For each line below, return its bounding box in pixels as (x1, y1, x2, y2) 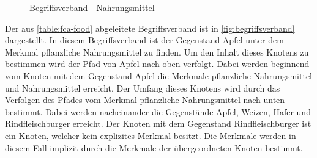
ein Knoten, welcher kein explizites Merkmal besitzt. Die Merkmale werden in (5, 129, 296, 142)
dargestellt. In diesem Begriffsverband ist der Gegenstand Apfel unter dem (5, 34, 284, 46)
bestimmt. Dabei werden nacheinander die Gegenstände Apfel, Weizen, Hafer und (5, 105, 311, 118)
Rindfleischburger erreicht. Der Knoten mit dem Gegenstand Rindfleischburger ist (5, 117, 311, 130)
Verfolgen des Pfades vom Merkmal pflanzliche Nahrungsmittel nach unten (5, 93, 285, 106)
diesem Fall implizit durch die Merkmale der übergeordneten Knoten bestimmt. (5, 141, 303, 154)
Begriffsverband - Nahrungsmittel (29, 1, 155, 13)
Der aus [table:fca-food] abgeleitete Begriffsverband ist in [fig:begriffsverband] (5, 21, 295, 34)
